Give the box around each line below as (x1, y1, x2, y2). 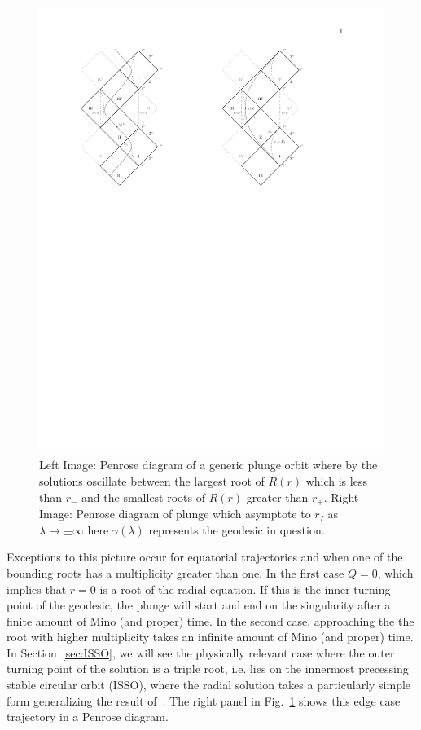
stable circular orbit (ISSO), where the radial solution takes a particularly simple (7, 676, 411, 693)
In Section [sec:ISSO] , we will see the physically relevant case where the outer (7, 644, 395, 661)
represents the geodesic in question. (148, 521, 325, 538)
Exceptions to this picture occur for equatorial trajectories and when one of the (7, 548, 403, 565)
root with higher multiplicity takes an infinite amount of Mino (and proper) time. (7, 628, 414, 645)
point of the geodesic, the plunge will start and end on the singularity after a (7, 596, 391, 613)
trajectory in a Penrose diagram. (7, 708, 169, 725)
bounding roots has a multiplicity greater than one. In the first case (7, 564, 344, 581)
